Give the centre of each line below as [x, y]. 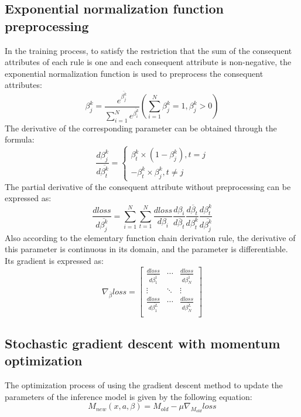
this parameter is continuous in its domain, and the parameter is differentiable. [146, 249]
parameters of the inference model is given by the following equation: [129, 396]
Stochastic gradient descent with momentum [143, 343]
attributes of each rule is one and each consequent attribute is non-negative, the [148, 62]
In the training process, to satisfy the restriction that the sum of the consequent [148, 50]
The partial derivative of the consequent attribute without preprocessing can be [148, 186]
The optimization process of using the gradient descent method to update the [144, 385]
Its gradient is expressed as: [54, 260]
